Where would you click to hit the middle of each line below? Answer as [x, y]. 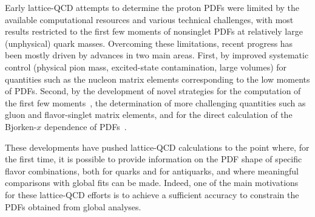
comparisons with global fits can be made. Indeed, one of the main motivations [152, 183]
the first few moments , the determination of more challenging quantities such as [155, 102]
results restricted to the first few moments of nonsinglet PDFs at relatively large [154, 31]
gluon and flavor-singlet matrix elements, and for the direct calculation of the [149, 115]
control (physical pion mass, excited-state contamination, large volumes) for [146, 67]
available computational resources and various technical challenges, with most [149, 19]
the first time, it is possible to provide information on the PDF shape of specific [154, 159]
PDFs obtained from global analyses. [73, 206]
